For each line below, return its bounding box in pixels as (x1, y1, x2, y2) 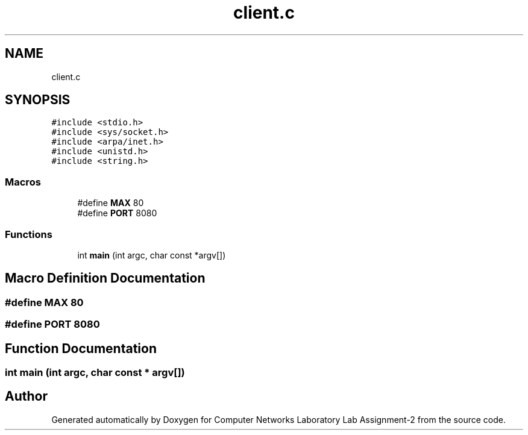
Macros (5, 175, 41, 188)
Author (5, 389, 48, 404)
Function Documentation (5, 340, 157, 356)
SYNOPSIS (5, 92, 71, 108)
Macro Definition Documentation (5, 271, 206, 286)
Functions (5, 228, 52, 240)
